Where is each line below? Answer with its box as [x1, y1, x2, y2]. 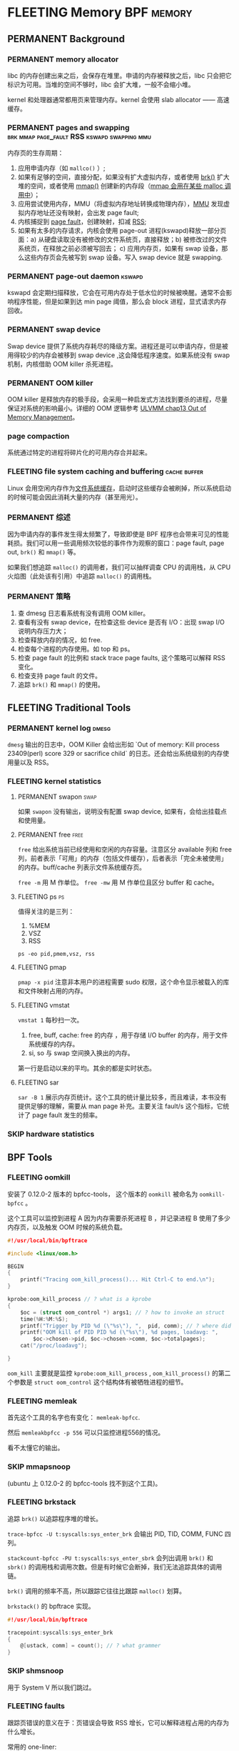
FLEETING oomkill [7, 1172, 71, 1182]
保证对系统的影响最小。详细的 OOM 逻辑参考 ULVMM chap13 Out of [7, 404, 207, 413]
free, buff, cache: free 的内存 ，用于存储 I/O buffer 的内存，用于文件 [28, 1031, 228, 1039]
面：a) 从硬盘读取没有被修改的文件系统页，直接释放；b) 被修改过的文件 [17, 235, 228, 244]
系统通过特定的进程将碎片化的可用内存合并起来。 [7, 448, 151, 457]
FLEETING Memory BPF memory [7, 4, 193, 21]
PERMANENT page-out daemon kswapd [7, 271, 143, 281]
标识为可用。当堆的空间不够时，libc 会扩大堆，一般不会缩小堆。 [7, 80, 195, 89]
